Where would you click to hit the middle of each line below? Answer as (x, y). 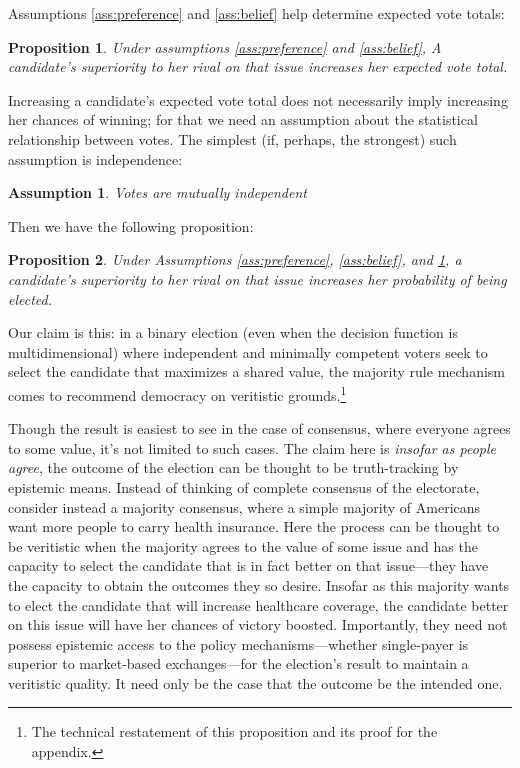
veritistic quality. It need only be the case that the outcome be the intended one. (255, 682)
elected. (30, 298)
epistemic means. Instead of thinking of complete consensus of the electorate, (244, 486)
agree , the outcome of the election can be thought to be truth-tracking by (233, 467)
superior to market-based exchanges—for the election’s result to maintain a (238, 663)
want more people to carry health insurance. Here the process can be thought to (254, 526)
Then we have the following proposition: (131, 225)
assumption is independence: (95, 158)
